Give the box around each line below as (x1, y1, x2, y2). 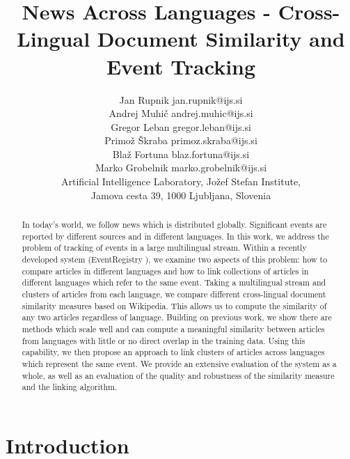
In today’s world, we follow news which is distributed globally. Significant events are (22, 219, 327, 231)
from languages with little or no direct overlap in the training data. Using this (22, 334, 305, 346)
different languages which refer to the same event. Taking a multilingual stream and (22, 277, 326, 288)
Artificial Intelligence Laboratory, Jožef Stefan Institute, (61, 174, 301, 189)
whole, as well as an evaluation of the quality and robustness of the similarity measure (22, 369, 335, 381)
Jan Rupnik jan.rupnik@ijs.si (119, 92, 243, 107)
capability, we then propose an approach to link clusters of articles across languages (22, 346, 325, 358)
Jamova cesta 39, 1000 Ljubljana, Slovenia (90, 187, 271, 202)
